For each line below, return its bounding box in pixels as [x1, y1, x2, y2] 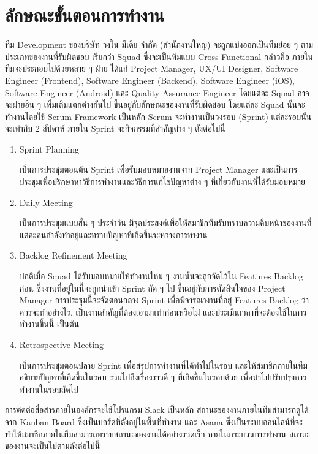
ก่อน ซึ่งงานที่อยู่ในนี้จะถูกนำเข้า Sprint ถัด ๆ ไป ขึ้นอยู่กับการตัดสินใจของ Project [19, 281, 286, 294]
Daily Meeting [19, 195, 73, 208]
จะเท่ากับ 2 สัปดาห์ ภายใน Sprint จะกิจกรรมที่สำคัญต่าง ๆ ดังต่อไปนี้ [5, 122, 225, 135]
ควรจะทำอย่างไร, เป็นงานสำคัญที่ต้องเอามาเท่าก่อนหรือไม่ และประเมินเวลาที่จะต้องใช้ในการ [19, 305, 307, 318]
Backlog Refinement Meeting [19, 249, 127, 262]
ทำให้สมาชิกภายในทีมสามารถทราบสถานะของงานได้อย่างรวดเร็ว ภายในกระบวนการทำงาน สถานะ [5, 427, 310, 440]
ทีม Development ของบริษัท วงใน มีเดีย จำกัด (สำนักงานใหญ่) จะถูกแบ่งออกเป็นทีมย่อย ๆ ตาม [5, 38, 314, 51]
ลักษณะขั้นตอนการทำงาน [5, 2, 165, 28]
